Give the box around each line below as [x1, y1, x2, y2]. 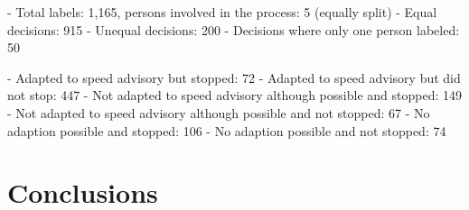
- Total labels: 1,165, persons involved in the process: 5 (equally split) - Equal [7, 3, 437, 21]
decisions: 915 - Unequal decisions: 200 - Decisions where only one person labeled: [7, 20, 460, 39]
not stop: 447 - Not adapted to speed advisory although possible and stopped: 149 [7, 86, 462, 105]
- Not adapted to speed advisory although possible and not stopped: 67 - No [7, 103, 430, 122]
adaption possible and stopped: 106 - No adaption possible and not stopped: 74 [7, 121, 446, 140]
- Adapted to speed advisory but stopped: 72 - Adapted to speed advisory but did [7, 68, 461, 87]
